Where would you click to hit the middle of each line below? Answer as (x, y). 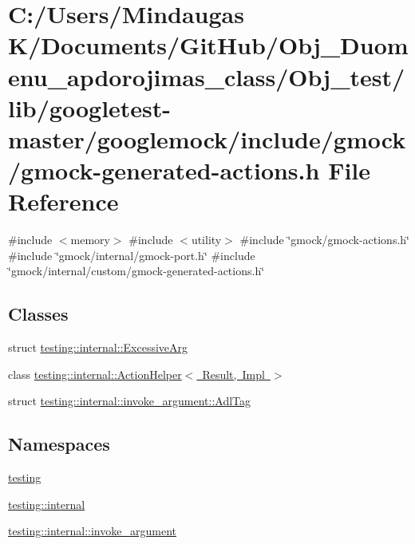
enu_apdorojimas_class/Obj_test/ (207, 76)
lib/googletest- (90, 107)
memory (90, 240)
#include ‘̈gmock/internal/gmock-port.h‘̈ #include (132, 255)
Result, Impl (233, 374)
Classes (38, 314)
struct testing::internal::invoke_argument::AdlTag (130, 401)
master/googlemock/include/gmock (207, 138)
